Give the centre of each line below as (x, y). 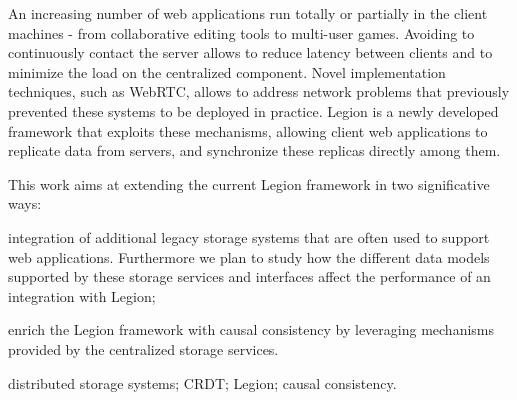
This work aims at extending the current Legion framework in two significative (249, 183)
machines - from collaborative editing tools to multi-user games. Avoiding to (241, 32)
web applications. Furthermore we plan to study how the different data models (249, 256)
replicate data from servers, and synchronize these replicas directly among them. (254, 150)
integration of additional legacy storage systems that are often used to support (249, 236)
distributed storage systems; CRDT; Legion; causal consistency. (202, 382)
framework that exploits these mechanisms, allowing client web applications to (248, 130)
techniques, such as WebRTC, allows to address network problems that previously (259, 91)
